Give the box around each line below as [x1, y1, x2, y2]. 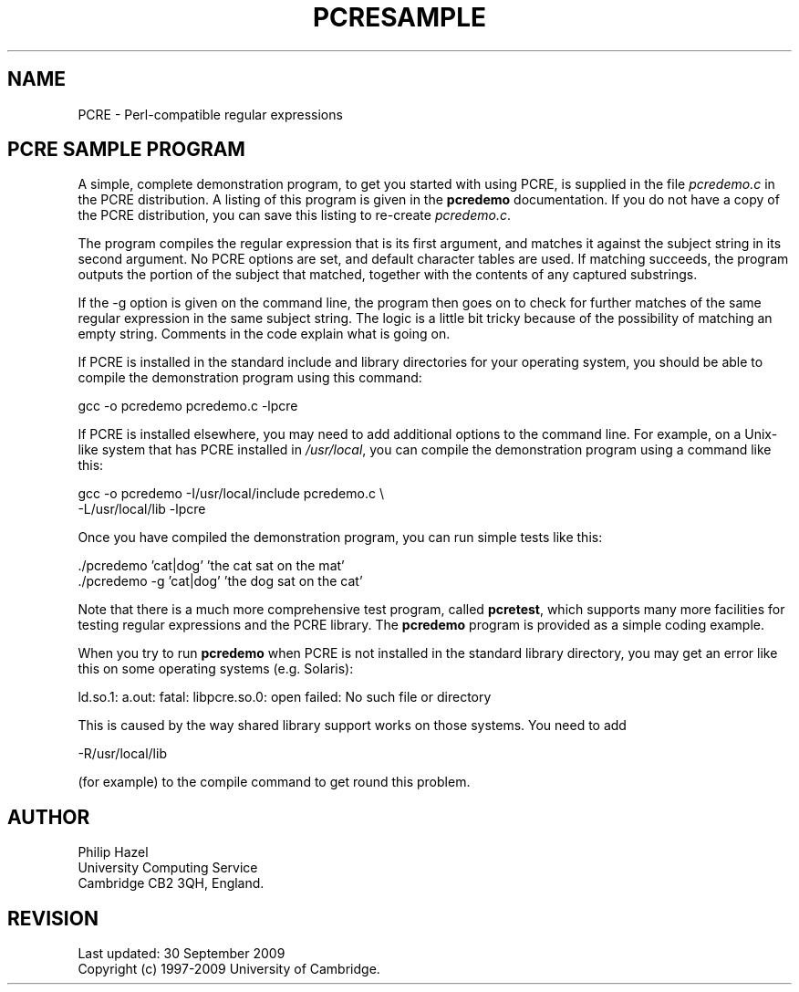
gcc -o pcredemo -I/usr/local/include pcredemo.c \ [78, 486, 384, 502]
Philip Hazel [78, 844, 149, 861]
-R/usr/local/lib [78, 746, 167, 762]
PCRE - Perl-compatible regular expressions [78, 106, 343, 122]
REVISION [7, 906, 99, 930]
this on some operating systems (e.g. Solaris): [78, 661, 354, 677]
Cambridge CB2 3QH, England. [78, 875, 265, 892]
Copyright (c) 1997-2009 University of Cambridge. [78, 961, 380, 977]
